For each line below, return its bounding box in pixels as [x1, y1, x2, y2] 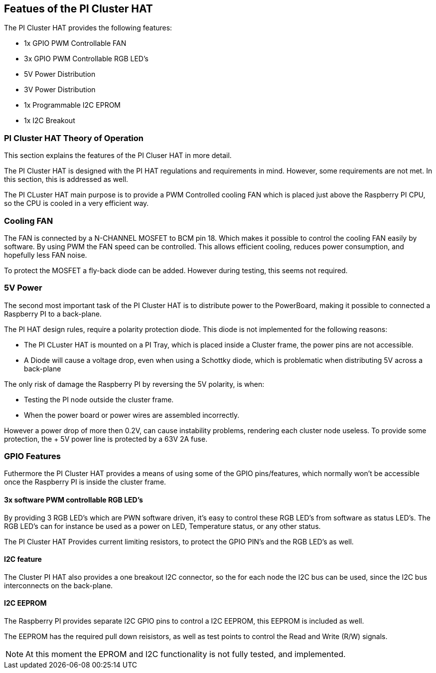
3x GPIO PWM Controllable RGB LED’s [24, 54, 148, 63]
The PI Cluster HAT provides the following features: [4, 23, 172, 32]
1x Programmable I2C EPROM [24, 101, 121, 110]
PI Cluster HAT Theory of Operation [4, 133, 144, 143]
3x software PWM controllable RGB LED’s [4, 496, 143, 505]
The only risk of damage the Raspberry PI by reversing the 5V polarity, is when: [4, 379, 265, 388]
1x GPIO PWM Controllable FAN [24, 39, 127, 48]
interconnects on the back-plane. [4, 581, 113, 590]
